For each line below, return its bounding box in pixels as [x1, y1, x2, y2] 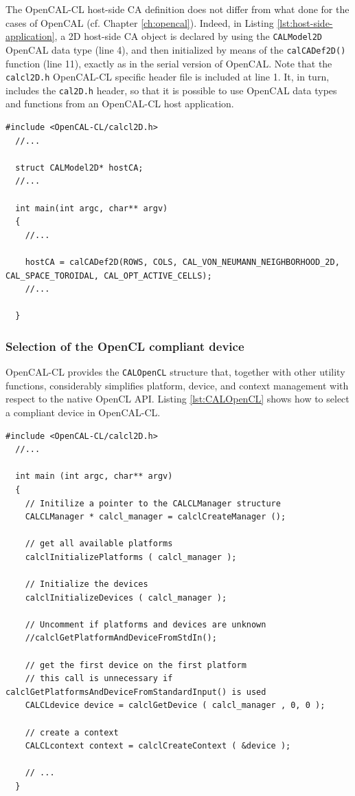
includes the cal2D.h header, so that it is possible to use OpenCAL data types [5, 83, 337, 97]
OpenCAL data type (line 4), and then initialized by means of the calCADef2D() [5, 42, 346, 56]
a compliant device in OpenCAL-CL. [5, 405, 161, 419]
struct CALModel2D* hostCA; [15, 162, 144, 173]
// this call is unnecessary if [25, 674, 173, 684]
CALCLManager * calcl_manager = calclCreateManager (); [25, 512, 286, 522]
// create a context [25, 727, 119, 738]
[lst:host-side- [277, 15, 333, 30]
